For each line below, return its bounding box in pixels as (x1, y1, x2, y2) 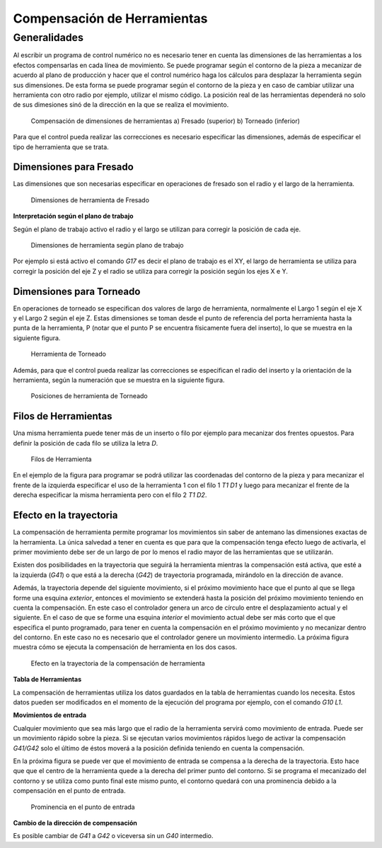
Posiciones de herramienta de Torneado (30, 392, 148, 400)
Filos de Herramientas (13, 410, 112, 422)
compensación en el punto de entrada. (13, 786, 126, 795)
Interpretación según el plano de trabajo (13, 212, 134, 221)
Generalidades (13, 31, 84, 44)
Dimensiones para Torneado (13, 285, 141, 297)
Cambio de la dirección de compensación (13, 818, 137, 827)
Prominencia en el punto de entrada (30, 803, 135, 811)
